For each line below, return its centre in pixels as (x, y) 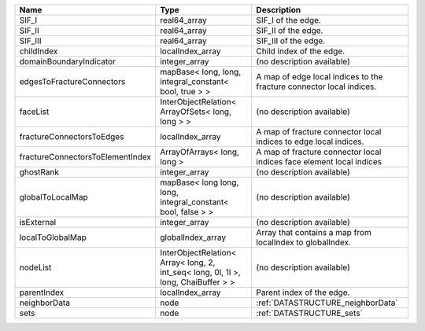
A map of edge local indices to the (320, 77)
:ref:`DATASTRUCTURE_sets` (310, 313)
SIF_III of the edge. (291, 41)
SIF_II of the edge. (290, 30)
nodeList (35, 267)
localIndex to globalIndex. (304, 242)
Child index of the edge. (301, 51)
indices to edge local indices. (310, 142)
